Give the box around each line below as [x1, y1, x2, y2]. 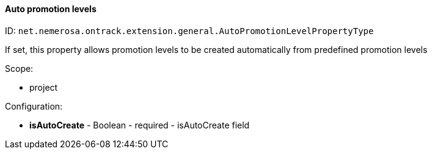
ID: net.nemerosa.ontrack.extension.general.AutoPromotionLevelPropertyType [5, 25, 374, 36]
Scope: [5, 63, 34, 74]
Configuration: [5, 100, 63, 111]
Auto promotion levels [5, 4, 97, 14]
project [29, 82, 58, 93]
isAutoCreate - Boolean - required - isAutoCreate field [29, 119, 250, 130]
